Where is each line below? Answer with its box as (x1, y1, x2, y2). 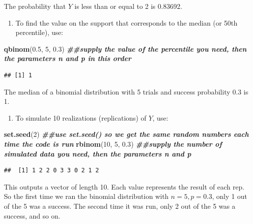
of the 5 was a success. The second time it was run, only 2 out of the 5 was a (4, 200, 236, 211)
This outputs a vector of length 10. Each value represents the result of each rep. (4, 181, 245, 192)
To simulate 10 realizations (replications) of (15, 112, 146, 123)
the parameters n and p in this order (4, 53, 132, 64)
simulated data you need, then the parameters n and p (4, 148, 192, 159)
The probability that (4, 1, 66, 11)
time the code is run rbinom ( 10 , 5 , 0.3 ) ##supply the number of (4, 138, 222, 149)
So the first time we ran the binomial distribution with (4, 191, 169, 201)
